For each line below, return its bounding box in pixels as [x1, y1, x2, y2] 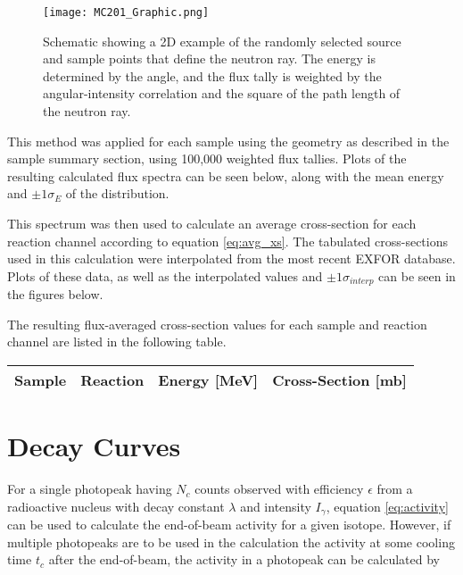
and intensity [240, 496, 311, 515]
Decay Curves [7, 428, 181, 464]
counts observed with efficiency [194, 479, 364, 498]
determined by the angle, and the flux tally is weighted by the [43, 66, 382, 85]
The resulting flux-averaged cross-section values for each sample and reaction [7, 314, 427, 333]
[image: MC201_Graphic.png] [43, 6, 210, 19]
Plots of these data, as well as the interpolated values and [7, 266, 323, 285]
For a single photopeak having [7, 479, 172, 498]
